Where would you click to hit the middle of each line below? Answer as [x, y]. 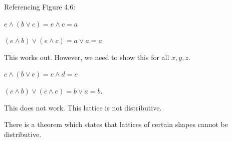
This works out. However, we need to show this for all [87, 57]
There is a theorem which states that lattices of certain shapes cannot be [116, 124]
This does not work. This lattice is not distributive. [83, 107]
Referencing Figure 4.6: [40, 6]
